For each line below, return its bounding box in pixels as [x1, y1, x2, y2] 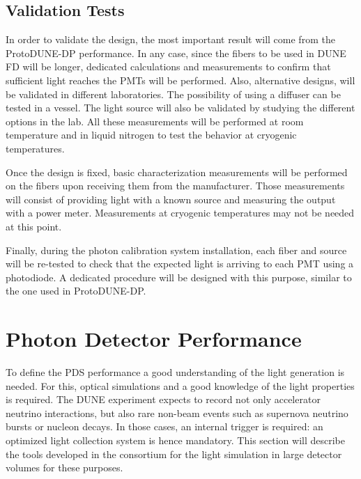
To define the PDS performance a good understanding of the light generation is [6, 365, 345, 379]
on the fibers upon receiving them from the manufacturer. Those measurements [6, 178, 345, 193]
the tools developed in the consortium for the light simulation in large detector [6, 446, 342, 461]
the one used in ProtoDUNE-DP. [6, 283, 146, 298]
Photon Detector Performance [6, 324, 302, 353]
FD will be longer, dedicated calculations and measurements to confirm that [6, 59, 331, 74]
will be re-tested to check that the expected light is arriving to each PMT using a [6, 256, 354, 271]
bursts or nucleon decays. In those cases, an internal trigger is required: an [6, 419, 323, 434]
